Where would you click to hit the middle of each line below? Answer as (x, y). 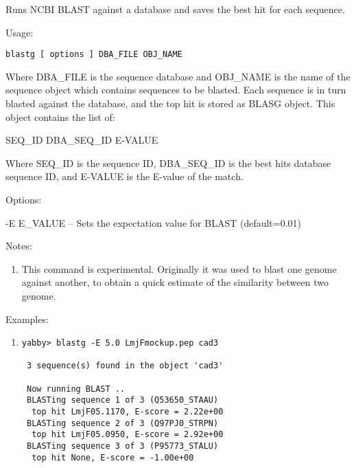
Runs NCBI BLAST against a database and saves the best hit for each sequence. (175, 9)
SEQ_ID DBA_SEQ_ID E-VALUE (82, 140)
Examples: (27, 319)
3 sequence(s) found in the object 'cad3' (125, 366)
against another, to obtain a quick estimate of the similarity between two (175, 282)
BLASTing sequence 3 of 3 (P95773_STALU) (122, 446)
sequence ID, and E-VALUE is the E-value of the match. (124, 176)
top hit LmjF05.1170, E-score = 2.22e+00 (128, 412)
